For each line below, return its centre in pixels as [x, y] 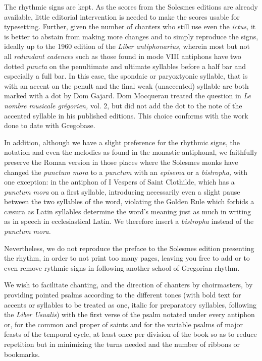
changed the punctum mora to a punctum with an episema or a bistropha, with [126, 172]
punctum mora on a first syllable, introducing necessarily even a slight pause [122, 191]
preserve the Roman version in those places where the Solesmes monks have [121, 162]
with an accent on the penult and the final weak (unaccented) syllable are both [126, 85]
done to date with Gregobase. [50, 125]
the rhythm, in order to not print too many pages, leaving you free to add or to [127, 258]
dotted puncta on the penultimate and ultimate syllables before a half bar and [125, 66]
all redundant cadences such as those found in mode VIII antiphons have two [123, 56]
